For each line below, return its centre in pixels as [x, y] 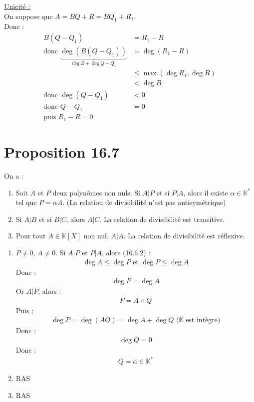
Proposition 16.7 [62, 152]
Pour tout [31, 236]
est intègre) [203, 320]
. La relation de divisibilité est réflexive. [184, 236]
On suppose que [28, 16]
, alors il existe [206, 192]
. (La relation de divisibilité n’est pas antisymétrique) [144, 202]
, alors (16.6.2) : [126, 252]
